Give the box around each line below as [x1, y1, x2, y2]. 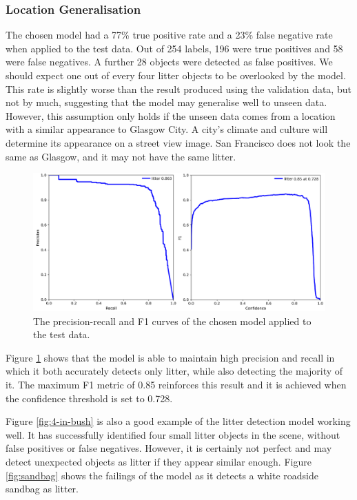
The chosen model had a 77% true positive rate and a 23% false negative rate [6, 28, 333, 42]
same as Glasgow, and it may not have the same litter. [6, 149, 236, 163]
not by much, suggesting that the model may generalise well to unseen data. [6, 95, 327, 110]
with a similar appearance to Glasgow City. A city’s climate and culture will [6, 122, 328, 136]
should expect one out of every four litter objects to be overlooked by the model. [6, 68, 346, 82]
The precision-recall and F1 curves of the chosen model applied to [33, 313, 312, 328]
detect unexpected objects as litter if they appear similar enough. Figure [6, 454, 312, 468]
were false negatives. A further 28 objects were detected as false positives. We [6, 54, 333, 69]
